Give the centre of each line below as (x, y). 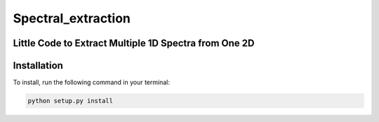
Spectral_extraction (72, 18)
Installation (38, 66)
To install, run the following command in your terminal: (91, 82)
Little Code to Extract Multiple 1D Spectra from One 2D (134, 43)
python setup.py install (71, 101)
